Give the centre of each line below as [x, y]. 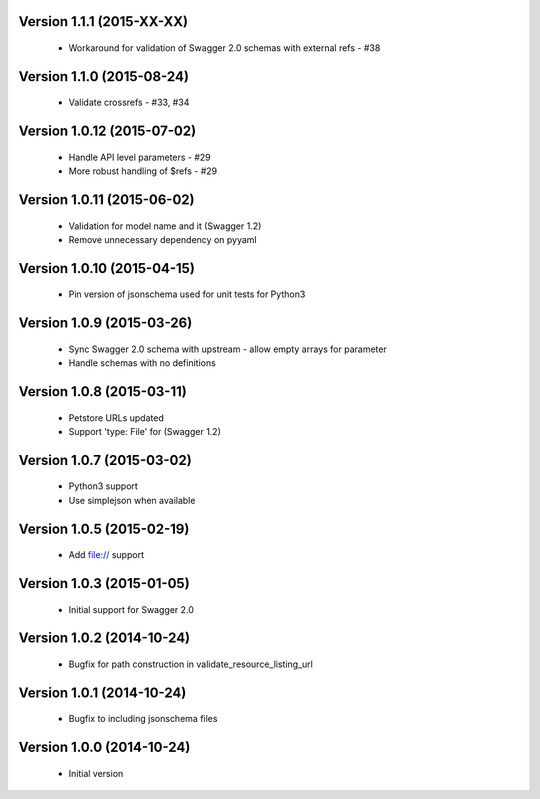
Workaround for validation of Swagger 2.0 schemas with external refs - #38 [224, 48]
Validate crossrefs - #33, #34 [129, 102]
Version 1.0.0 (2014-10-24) [104, 747]
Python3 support [103, 486]
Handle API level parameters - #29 [140, 157]
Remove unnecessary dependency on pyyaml [162, 240]
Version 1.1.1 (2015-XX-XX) [103, 21]
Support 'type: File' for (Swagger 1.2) [145, 432]
